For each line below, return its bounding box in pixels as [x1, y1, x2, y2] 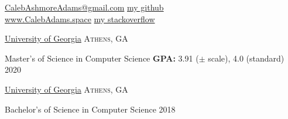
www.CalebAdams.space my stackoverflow [5, 12, 155, 25]
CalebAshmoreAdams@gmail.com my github [5, 1, 164, 13]
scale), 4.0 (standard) [208, 52, 284, 64]
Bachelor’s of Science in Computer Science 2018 [5, 103, 176, 115]
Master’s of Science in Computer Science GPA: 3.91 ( [5, 52, 199, 64]
